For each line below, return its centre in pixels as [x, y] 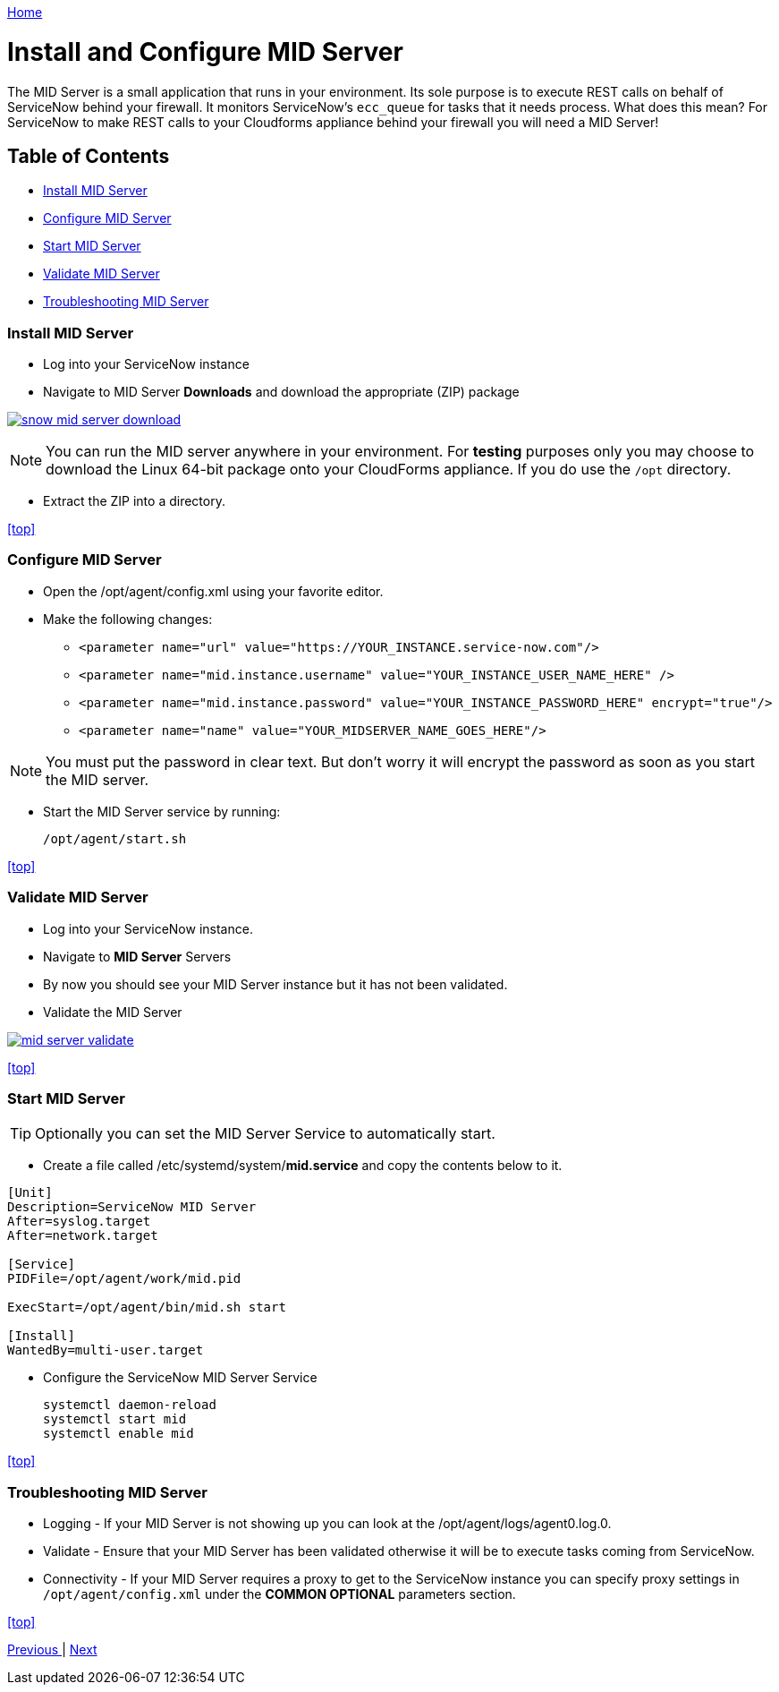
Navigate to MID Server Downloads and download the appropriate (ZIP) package [281, 392]
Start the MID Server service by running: [162, 811]
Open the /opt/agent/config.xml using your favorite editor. [213, 591]
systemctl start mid [115, 1419]
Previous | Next [52, 1650]
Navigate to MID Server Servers [137, 956]
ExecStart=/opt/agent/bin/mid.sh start [147, 1307]
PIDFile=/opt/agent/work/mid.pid [124, 1279]
